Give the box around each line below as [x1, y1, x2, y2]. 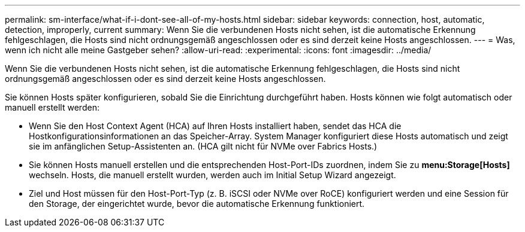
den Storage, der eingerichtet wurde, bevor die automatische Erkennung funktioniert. [29, 199, 365, 209]
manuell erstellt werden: [5, 102, 99, 112]
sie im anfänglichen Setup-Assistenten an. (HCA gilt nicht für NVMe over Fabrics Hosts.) [29, 141, 378, 151]
